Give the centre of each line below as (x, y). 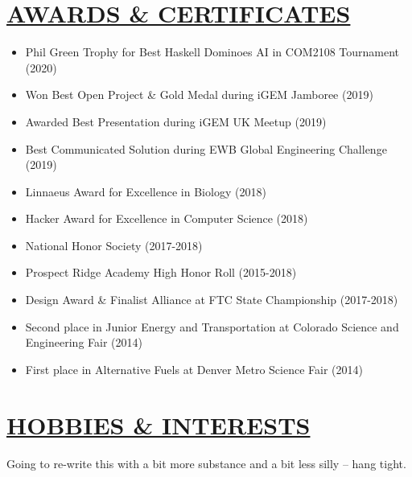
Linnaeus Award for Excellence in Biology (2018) (146, 191)
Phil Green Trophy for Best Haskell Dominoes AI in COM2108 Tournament (212, 52)
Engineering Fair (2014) (84, 342)
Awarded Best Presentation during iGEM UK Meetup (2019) (176, 121)
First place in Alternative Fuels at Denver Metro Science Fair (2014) (194, 369)
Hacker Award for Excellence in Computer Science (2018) (167, 218)
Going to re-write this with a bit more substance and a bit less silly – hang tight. (206, 463)
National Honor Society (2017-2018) (114, 245)
